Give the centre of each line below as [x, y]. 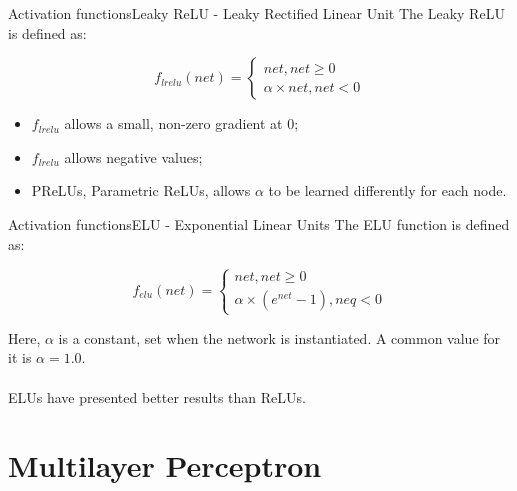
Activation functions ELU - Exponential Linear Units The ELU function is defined [259, 223]
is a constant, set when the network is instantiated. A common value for [279, 337]
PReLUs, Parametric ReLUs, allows [141, 190]
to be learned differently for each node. [387, 190]
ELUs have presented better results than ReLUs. [157, 396]
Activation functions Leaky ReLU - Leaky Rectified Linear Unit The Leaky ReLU [256, 13]
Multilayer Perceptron [165, 465]
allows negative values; [133, 156]
